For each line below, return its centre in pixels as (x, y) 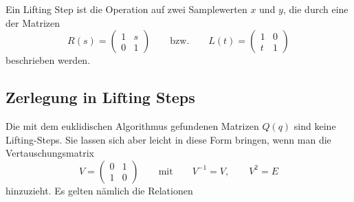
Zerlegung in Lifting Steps (100, 97)
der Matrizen (33, 22)
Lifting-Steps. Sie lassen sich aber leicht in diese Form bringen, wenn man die (168, 139)
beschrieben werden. (48, 60)
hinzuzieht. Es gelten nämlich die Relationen (99, 190)
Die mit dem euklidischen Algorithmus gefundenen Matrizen (132, 125)
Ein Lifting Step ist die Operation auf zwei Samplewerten (126, 9)
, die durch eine (316, 9)
